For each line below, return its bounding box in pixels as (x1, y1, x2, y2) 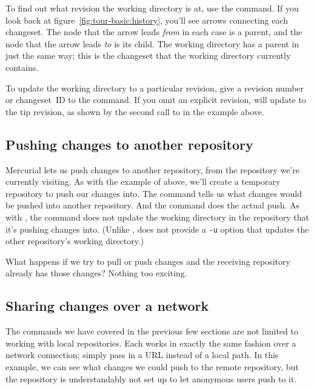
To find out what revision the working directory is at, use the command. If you (5, 2, 299, 14)
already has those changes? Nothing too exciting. (5, 267, 187, 279)
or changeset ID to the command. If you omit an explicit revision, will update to (5, 93, 306, 106)
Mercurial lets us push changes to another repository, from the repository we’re (5, 163, 299, 176)
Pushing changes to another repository (5, 135, 253, 153)
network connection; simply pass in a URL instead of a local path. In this (5, 348, 279, 361)
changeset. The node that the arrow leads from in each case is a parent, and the (5, 25, 302, 38)
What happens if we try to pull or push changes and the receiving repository (5, 254, 290, 267)
